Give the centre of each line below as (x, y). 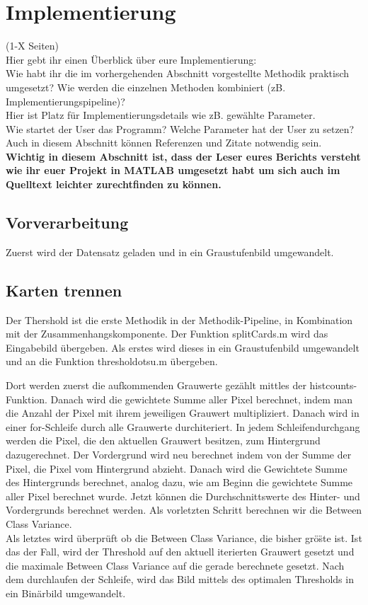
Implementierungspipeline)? (65, 101)
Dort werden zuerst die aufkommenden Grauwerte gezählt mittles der (156, 385)
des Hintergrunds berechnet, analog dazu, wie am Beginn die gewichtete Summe (179, 482)
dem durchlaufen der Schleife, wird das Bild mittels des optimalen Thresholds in (180, 579)
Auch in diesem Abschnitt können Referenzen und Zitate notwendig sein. (164, 143)
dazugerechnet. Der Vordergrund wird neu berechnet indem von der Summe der (179, 454)
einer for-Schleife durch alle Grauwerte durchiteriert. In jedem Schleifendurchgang (183, 426)
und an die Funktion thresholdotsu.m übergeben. (112, 361)
